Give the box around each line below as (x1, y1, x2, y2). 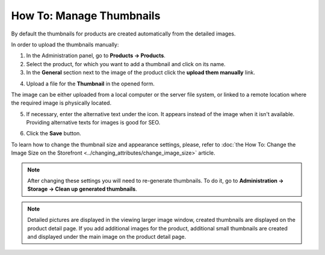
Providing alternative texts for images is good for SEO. (26, 119, 161, 126)
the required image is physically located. (11, 99, 111, 106)
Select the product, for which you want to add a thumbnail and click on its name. (26, 60, 226, 67)
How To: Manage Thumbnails (11, 9, 161, 22)
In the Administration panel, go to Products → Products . (26, 52, 166, 60)
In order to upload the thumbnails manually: (11, 41, 119, 48)
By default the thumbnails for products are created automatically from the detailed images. (11, 30, 236, 37)
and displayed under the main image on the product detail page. (27, 233, 187, 240)
